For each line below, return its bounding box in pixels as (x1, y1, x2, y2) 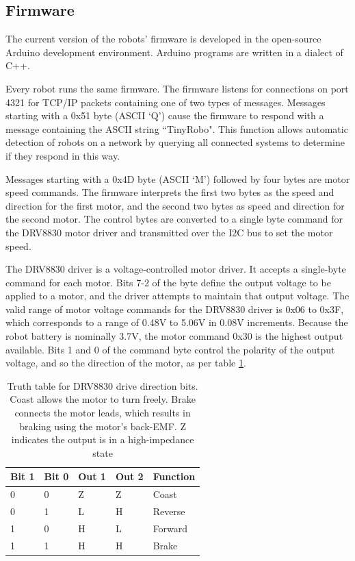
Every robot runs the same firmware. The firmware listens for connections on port (5, 81, 349, 95)
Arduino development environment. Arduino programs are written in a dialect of (5, 45, 343, 59)
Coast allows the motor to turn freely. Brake (10, 392, 196, 406)
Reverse (153, 504, 185, 519)
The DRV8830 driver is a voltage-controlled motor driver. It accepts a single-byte (5, 262, 346, 276)
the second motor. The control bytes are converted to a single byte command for (5, 212, 343, 226)
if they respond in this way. (5, 148, 120, 162)
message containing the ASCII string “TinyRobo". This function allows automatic (5, 121, 348, 136)
